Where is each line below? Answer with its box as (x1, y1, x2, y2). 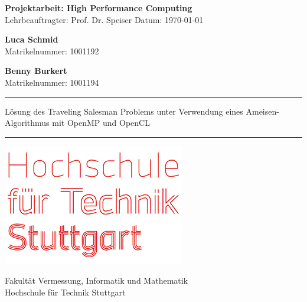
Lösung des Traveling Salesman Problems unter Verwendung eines (5, 105, 243, 117)
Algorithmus (5, 116, 50, 129)
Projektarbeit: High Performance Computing (5, 2, 192, 14)
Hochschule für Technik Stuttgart (5, 285, 126, 298)
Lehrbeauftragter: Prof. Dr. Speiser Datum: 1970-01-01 (5, 13, 204, 25)
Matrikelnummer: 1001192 (5, 44, 99, 57)
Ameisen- (246, 105, 279, 117)
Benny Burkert (5, 64, 67, 77)
